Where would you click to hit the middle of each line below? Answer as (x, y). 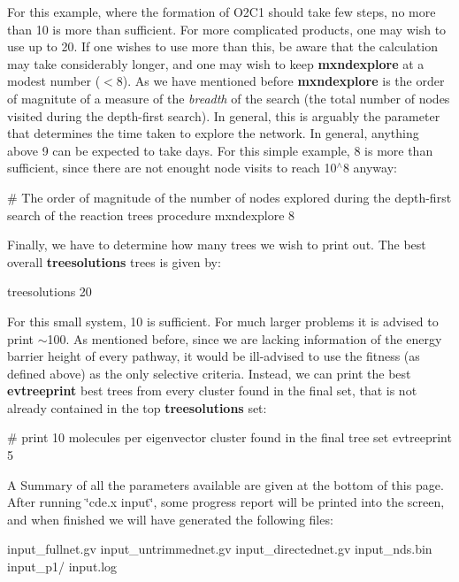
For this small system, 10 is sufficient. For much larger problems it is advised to (223, 321)
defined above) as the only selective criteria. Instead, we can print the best (209, 373)
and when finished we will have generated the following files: (170, 519)
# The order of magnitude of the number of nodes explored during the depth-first (229, 197)
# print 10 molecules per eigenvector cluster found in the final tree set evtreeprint (229, 437)
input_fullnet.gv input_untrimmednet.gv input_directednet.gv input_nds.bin (220, 549)
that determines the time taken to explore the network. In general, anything (213, 133)
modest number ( (54, 81)
